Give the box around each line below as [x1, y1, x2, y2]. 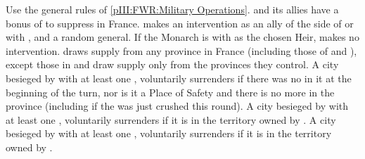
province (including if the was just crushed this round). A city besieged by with [6, 98, 349, 113]
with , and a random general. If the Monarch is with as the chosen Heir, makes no [6, 30, 359, 44]
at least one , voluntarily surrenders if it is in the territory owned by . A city [6, 112, 336, 127]
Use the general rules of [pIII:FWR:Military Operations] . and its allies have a [6, 2, 339, 16]
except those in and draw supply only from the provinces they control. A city [6, 57, 339, 72]
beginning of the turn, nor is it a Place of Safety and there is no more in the [6, 84, 335, 99]
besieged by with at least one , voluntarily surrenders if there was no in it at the [6, 70, 352, 85]
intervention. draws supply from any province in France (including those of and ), [6, 43, 357, 58]
